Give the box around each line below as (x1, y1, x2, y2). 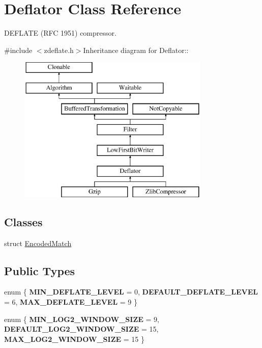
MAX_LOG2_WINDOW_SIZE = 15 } (4, 333, 144, 344)
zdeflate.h (44, 44, 74, 55)
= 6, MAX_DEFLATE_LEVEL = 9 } (4, 297, 138, 307)
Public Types (4, 262, 75, 278)
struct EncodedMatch (4, 237, 72, 248)
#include (4, 44, 33, 55)
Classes (4, 213, 43, 229)
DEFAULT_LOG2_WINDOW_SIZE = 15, (4, 324, 159, 334)
